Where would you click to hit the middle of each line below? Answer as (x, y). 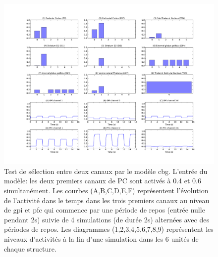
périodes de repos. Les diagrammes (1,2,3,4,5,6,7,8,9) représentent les (109, 229)
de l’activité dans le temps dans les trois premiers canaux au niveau (107, 200)
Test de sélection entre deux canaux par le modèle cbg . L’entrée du (106, 171)
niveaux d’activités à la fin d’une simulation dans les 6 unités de (101, 238)
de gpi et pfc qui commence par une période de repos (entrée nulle (105, 210)
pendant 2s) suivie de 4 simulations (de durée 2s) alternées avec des (107, 219)
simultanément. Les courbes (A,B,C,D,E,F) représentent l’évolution (106, 190)
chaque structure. (30, 248)
